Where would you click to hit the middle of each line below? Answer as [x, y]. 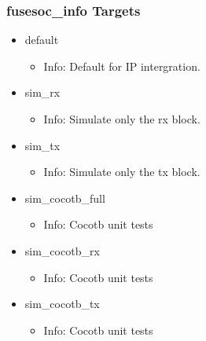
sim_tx [42, 145]
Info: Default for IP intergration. [122, 66]
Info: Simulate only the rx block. [122, 119]
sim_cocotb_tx [62, 304]
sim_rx [42, 92]
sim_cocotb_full [65, 198]
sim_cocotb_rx [62, 250]
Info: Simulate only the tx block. [122, 172]
